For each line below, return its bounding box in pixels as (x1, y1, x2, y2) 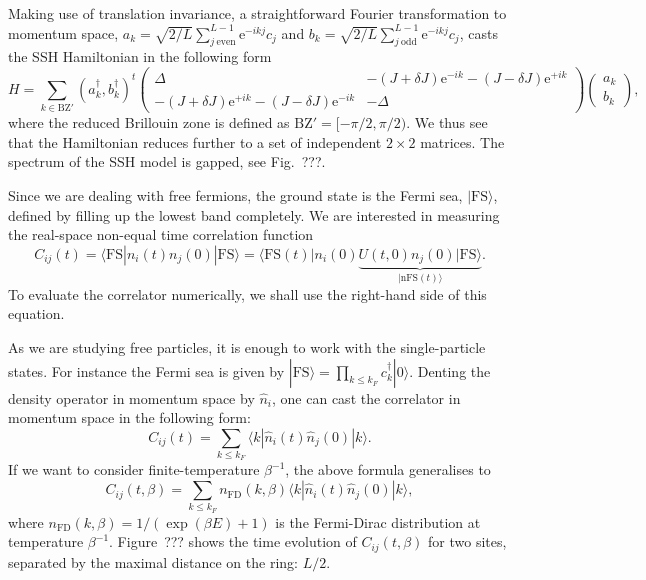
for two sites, (428, 531, 507, 552)
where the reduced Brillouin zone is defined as (8, 112, 290, 133)
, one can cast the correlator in (272, 387, 461, 408)
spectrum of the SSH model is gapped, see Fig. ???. (8, 151, 326, 172)
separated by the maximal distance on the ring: (8, 551, 298, 572)
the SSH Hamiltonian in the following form (8, 46, 272, 67)
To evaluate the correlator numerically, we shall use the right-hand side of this (8, 283, 487, 304)
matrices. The (420, 131, 505, 152)
